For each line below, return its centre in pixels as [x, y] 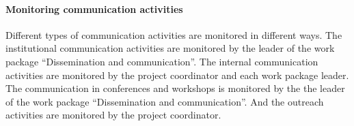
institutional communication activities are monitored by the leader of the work [170, 48]
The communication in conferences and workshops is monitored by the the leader [175, 88]
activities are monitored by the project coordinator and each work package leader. [177, 75]
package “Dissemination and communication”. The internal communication [162, 61]
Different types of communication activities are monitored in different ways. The [174, 34]
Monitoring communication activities [94, 9]
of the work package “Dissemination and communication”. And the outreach [165, 101]
